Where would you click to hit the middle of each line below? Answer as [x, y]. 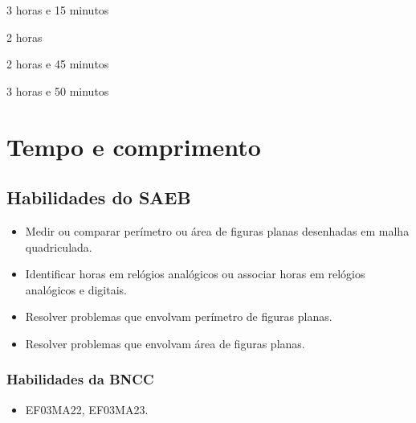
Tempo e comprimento [134, 146]
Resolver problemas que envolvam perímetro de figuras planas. [179, 316]
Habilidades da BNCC [80, 379]
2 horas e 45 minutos [58, 64]
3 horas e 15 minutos [58, 10]
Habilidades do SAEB [99, 197]
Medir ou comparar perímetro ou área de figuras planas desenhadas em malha [217, 230]
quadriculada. [59, 246]
